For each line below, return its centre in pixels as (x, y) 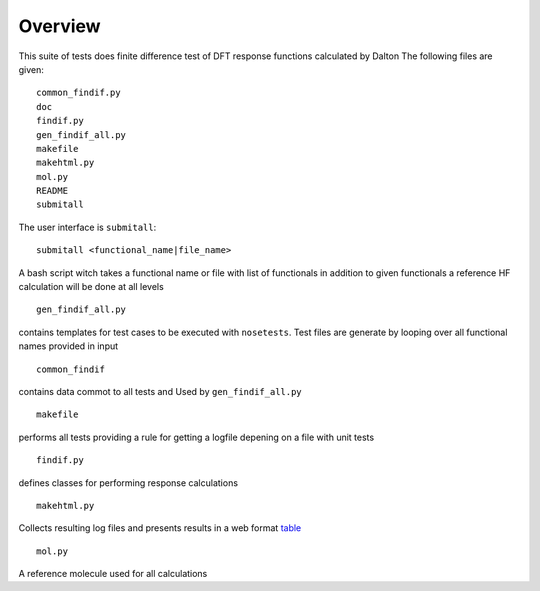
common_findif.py (78, 93)
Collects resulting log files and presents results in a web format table (160, 528)
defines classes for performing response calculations (128, 482)
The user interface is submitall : (87, 227)
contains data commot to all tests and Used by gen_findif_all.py (160, 391)
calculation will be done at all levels (91, 287)
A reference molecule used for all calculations (113, 574)
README (52, 191)
